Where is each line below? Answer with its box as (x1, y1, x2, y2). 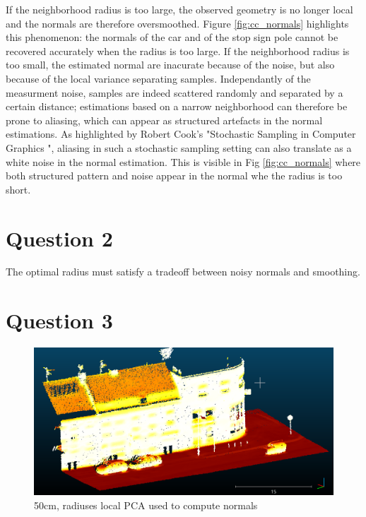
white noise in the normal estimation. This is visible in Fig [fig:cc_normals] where (6, 154, 361, 169)
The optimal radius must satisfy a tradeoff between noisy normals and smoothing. (6, 264, 360, 279)
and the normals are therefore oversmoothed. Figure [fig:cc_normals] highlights (6, 16, 349, 30)
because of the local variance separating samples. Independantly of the (6, 71, 311, 85)
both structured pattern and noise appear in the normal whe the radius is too (6, 168, 343, 183)
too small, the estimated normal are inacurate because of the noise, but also (6, 57, 335, 72)
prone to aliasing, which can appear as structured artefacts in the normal (6, 112, 323, 127)
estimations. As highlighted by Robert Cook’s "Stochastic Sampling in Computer (6, 126, 356, 141)
